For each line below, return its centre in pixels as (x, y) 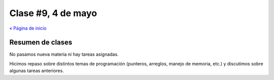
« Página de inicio (28, 28)
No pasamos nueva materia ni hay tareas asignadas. (64, 54)
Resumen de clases (41, 43)
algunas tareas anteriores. (37, 71)
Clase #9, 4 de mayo (53, 13)
